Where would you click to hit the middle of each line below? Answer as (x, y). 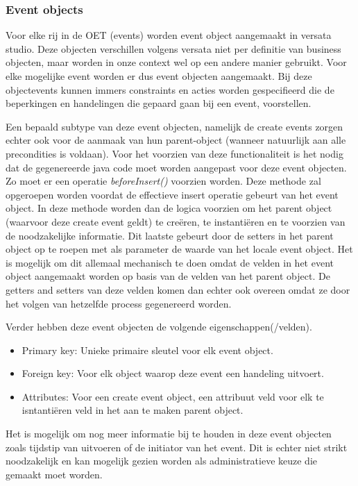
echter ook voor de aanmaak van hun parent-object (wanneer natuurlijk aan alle (176, 140)
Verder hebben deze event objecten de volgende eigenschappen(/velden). (159, 327)
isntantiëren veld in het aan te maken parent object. (133, 410)
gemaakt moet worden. (54, 474)
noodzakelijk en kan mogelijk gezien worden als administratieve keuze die (161, 461)
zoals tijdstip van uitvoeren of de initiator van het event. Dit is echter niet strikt (177, 447)
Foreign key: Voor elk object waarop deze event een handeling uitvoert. (173, 373)
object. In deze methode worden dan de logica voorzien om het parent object (169, 208)
